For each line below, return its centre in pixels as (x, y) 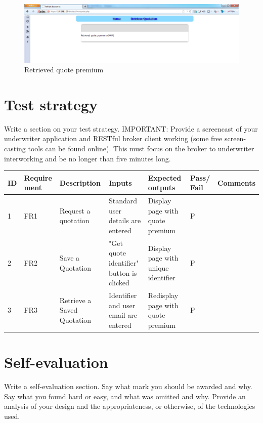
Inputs (120, 182)
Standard (123, 201)
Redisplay (163, 295)
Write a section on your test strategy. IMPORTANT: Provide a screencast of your (131, 128)
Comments (236, 182)
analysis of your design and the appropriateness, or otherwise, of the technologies (130, 406)
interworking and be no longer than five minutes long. (87, 158)
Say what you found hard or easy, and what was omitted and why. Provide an (125, 396)
